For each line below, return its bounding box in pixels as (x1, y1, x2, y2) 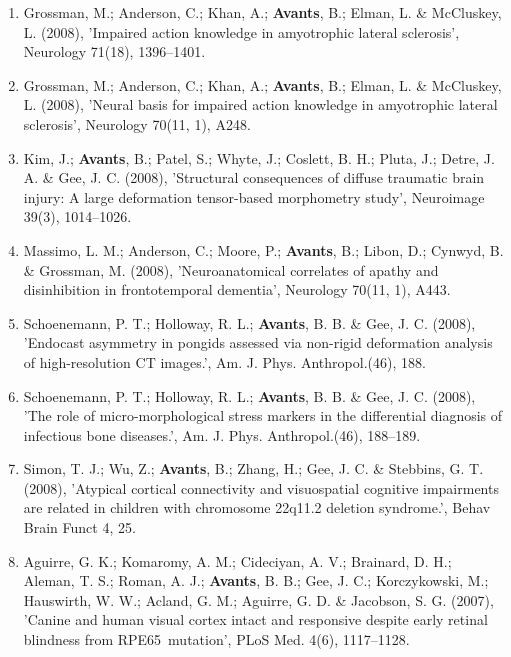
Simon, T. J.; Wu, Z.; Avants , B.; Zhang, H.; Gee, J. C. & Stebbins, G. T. (23, 458, 484, 479)
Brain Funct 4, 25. (23, 517, 136, 538)
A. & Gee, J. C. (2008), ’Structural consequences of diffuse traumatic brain (23, 167, 485, 188)
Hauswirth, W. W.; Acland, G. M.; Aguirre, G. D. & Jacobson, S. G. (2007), (23, 589, 494, 610)
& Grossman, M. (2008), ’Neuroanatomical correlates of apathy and (23, 259, 439, 280)
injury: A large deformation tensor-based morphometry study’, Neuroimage (23, 186, 485, 207)
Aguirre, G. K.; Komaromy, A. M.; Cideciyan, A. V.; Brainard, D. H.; (23, 550, 452, 571)
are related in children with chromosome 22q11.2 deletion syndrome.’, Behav (23, 497, 491, 518)
